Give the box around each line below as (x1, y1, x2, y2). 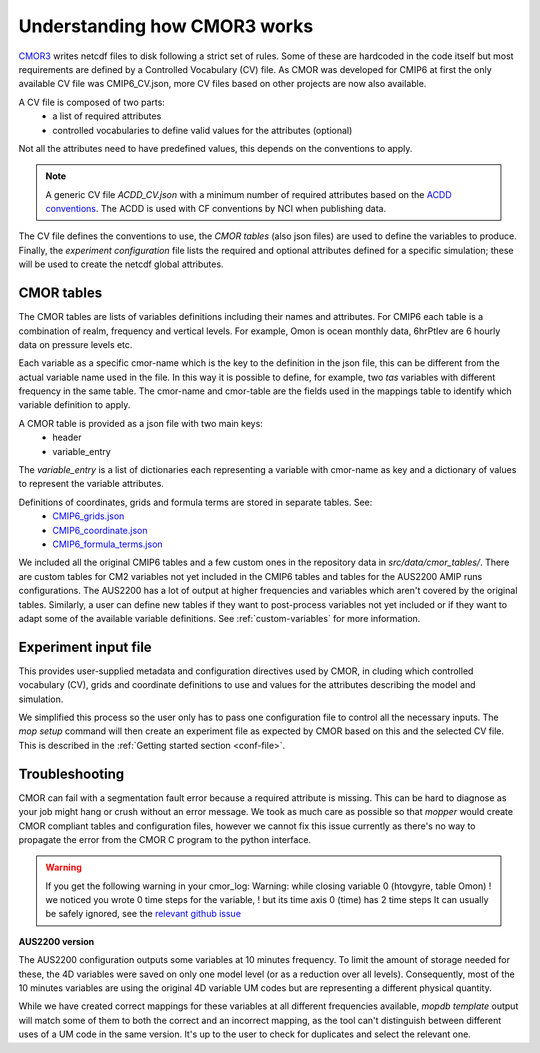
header (52, 431, 82, 444)
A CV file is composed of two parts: (18, 96, 165, 108)
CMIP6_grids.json (52, 510, 125, 522)
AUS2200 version (18, 935, 95, 947)
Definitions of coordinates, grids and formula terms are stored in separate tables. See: (18, 496, 373, 508)
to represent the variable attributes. (18, 478, 165, 490)
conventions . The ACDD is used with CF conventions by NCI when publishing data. (45, 203, 387, 215)
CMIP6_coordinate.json (52, 524, 149, 536)
